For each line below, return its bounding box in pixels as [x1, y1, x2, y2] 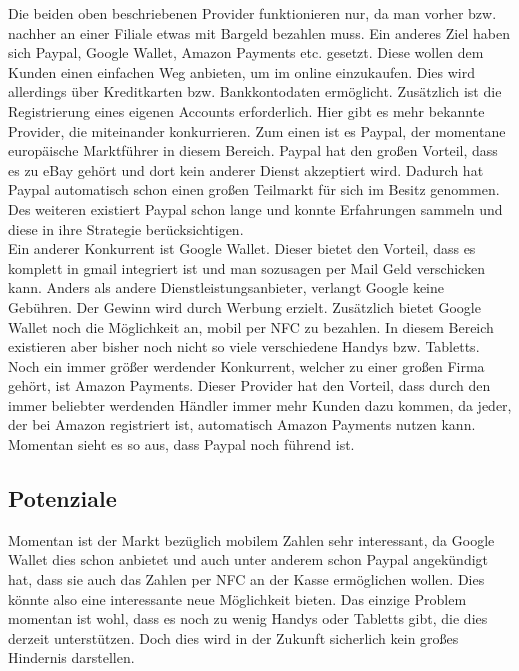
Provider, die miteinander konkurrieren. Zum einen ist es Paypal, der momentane [8, 120, 506, 141]
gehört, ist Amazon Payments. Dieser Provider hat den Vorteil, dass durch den [8, 375, 491, 396]
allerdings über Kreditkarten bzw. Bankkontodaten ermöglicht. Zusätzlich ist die [8, 81, 502, 102]
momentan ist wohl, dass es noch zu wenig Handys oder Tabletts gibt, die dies [8, 608, 488, 629]
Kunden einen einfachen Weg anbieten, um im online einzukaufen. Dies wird [8, 61, 476, 82]
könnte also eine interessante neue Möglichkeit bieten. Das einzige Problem [8, 588, 467, 609]
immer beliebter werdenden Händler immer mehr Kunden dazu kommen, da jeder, [8, 394, 512, 415]
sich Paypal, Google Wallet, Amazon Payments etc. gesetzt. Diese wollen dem [8, 42, 484, 63]
